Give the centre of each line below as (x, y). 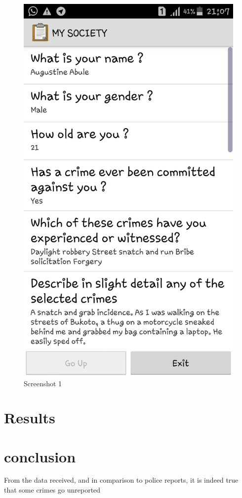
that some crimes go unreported (52, 490)
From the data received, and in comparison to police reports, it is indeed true (121, 480)
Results (30, 418)
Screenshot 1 (43, 384)
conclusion (40, 456)
